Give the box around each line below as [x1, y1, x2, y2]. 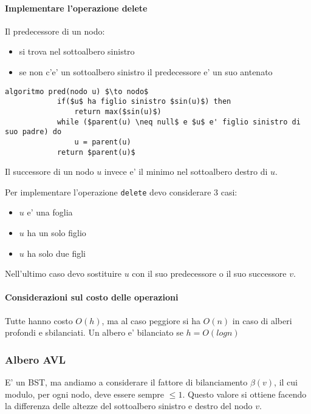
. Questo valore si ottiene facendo [182, 387, 307, 400]
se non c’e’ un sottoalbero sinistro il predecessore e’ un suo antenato [19, 65, 273, 78]
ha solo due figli [27, 246, 86, 259]
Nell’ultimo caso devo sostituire [5, 267, 121, 280]
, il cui [274, 376, 298, 388]
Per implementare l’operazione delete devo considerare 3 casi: [5, 185, 238, 198]
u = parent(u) [74, 137, 131, 146]
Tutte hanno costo [5, 314, 73, 327]
